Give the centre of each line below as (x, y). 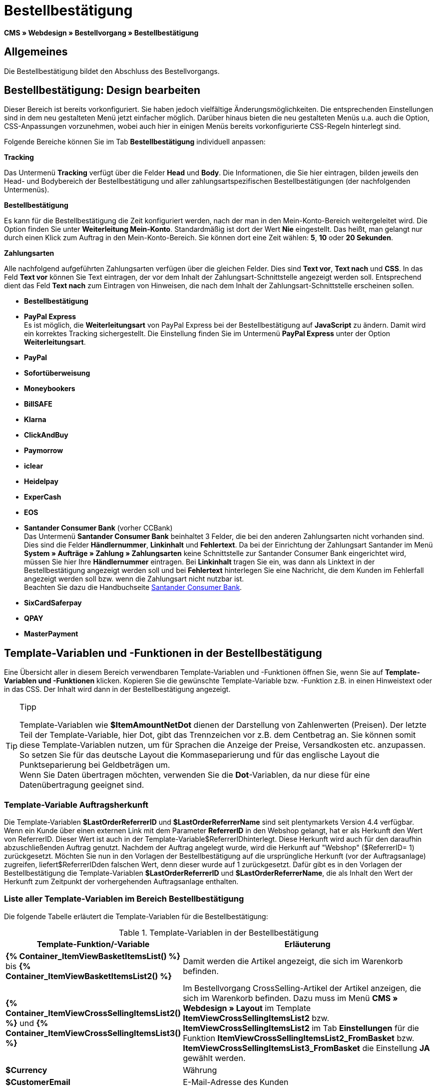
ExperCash (43, 497)
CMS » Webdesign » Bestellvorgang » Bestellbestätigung (101, 32)
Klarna (35, 420)
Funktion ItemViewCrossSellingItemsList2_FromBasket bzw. (299, 1038)
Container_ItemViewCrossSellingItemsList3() (93, 1033)
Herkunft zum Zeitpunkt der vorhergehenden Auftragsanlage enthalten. (121, 882)
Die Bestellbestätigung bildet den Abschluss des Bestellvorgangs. (112, 71)
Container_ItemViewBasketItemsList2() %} (89, 976)
